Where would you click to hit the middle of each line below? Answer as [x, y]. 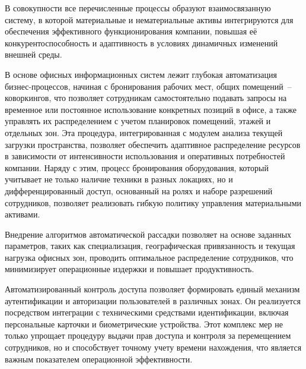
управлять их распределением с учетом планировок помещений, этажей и [138, 121]
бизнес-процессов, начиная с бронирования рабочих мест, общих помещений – [148, 86]
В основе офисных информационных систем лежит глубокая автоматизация [141, 74]
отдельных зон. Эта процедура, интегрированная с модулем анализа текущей [144, 132]
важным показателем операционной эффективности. [99, 359]
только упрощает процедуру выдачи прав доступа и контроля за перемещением [148, 335]
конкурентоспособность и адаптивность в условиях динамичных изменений [141, 42]
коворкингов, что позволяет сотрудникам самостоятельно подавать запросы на [146, 98]
